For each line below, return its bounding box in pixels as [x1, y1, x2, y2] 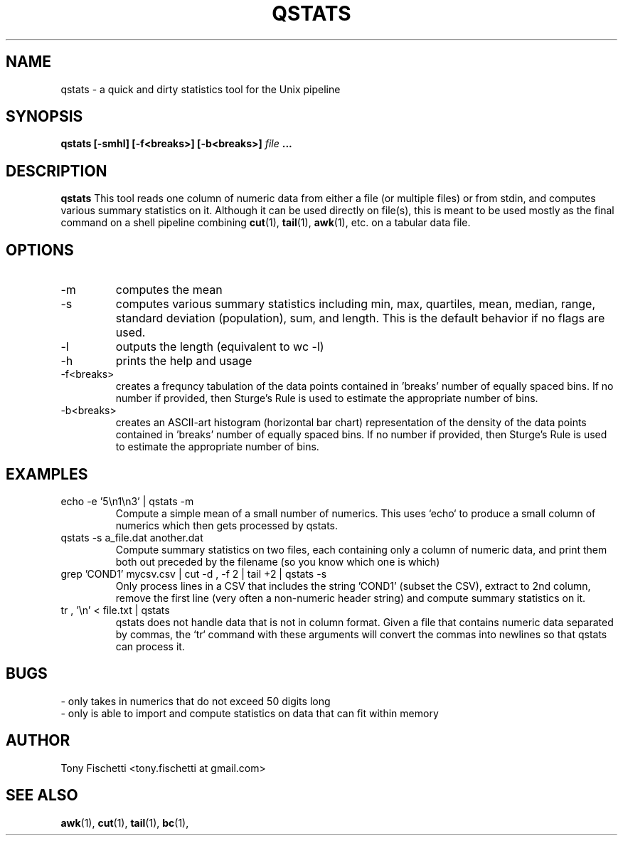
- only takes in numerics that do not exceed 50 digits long [60, 694, 331, 707]
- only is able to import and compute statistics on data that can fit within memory [60, 707, 439, 719]
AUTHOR [6, 731, 70, 750]
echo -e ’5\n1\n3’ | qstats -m [60, 494, 194, 507]
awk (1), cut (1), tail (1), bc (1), [60, 816, 189, 829]
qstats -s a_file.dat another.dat [60, 531, 203, 544]
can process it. [115, 640, 185, 652]
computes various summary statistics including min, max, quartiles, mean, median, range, [115, 297, 596, 312]
